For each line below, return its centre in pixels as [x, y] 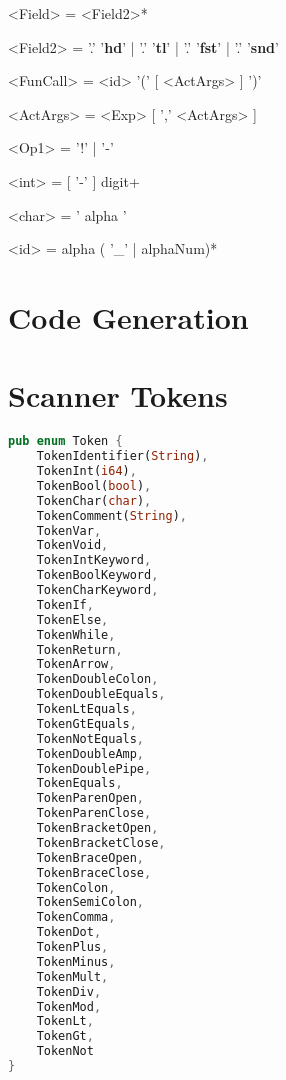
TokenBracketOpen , [97, 828]
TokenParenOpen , [90, 798]
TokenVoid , [72, 545]
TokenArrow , [76, 664]
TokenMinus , [76, 961]
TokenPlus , [72, 947]
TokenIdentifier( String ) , [122, 456]
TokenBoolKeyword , [97, 575]
